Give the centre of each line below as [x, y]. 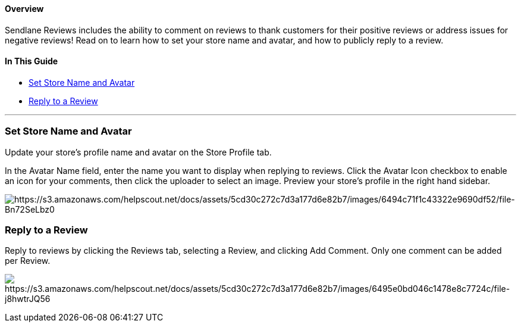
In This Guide [32, 61]
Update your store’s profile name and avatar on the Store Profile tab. [138, 152]
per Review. [28, 261]
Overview [24, 9]
